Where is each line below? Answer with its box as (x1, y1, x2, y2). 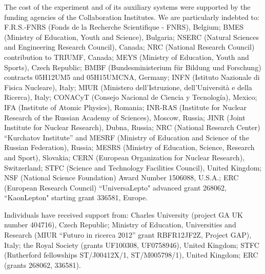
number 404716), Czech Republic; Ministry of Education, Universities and (4, 219, 236, 230)
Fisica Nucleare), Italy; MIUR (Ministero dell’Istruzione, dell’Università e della (4, 81, 252, 92)
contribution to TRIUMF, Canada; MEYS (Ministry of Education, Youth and (4, 51, 249, 62)
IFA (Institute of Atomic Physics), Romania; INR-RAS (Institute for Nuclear (4, 101, 247, 112)
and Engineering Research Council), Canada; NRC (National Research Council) (4, 41, 255, 52)
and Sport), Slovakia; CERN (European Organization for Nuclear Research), (4, 152, 244, 162)
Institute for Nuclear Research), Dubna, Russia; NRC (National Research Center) (4, 122, 260, 133)
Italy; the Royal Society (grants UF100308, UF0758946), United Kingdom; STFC (4, 239, 259, 250)
